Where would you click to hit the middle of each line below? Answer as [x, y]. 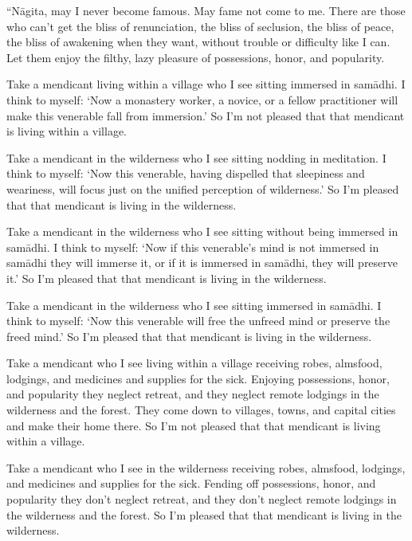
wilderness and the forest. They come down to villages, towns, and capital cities [201, 410]
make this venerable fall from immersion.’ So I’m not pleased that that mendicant [206, 115]
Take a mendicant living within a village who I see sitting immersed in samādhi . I [206, 84]
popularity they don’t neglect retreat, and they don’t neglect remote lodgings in [202, 499]
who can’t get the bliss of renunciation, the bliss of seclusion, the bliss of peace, [200, 26]
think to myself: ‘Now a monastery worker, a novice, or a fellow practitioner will [202, 99]
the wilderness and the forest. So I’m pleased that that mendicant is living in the [204, 514]
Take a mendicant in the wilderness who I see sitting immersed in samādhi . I [194, 305]
